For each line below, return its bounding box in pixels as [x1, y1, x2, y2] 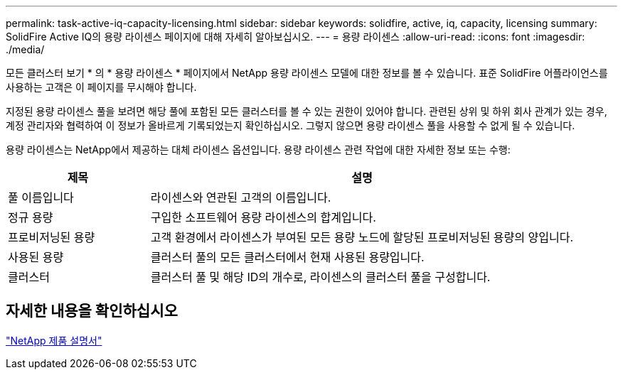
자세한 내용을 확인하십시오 [6, 302, 178, 320]
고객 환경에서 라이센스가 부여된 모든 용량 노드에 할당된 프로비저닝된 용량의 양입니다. [150, 230, 574, 244]
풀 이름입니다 [8, 190, 74, 205]
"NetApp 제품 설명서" [6, 334, 102, 347]
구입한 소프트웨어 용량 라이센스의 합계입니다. [150, 210, 376, 224]
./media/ [6, 43, 45, 55]
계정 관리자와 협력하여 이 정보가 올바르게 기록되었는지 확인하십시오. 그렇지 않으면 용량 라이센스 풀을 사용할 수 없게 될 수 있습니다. [6, 119, 575, 131]
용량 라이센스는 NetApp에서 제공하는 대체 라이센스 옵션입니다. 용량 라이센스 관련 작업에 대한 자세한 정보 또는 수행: [6, 143, 511, 156]
